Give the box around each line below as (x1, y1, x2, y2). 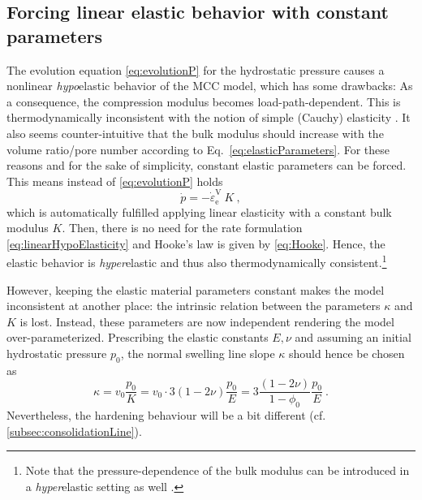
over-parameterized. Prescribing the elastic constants (6, 329, 269, 346)
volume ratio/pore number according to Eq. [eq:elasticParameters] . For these (6, 140, 390, 157)
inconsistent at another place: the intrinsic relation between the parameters (6, 297, 381, 314)
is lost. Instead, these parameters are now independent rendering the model (19, 312, 394, 330)
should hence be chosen (289, 344, 405, 361)
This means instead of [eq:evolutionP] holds (6, 172, 223, 189)
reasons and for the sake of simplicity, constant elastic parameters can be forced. (6, 157, 407, 174)
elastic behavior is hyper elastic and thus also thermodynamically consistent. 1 (6, 252, 387, 270)
